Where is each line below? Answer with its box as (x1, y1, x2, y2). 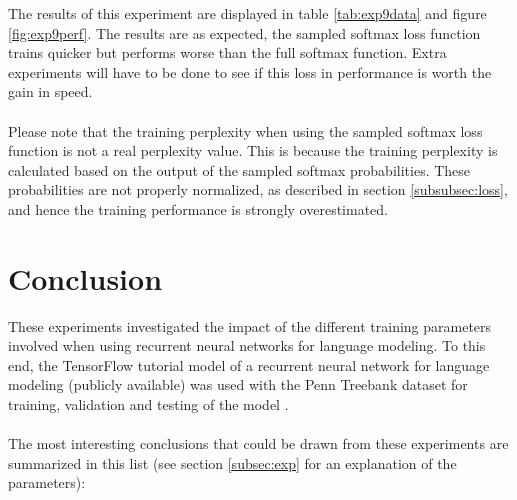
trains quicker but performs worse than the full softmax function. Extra (8, 42, 447, 63)
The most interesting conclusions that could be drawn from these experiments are (8, 433, 509, 454)
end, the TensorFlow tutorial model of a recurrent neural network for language (8, 354, 490, 375)
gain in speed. (8, 81, 93, 102)
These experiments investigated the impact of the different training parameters (8, 315, 492, 336)
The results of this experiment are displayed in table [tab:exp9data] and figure (8, 3, 487, 23)
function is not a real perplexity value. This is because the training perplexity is (8, 140, 498, 161)
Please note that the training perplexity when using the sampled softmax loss (8, 120, 483, 141)
